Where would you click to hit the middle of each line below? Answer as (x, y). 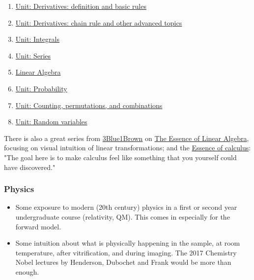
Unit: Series (33, 55)
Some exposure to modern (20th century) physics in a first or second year (126, 207)
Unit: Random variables (51, 122)
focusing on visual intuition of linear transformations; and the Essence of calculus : (127, 148)
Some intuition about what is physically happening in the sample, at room (128, 243)
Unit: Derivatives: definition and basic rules (81, 6)
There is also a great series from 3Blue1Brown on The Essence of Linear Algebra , (127, 138)
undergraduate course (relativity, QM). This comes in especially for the (123, 216)
